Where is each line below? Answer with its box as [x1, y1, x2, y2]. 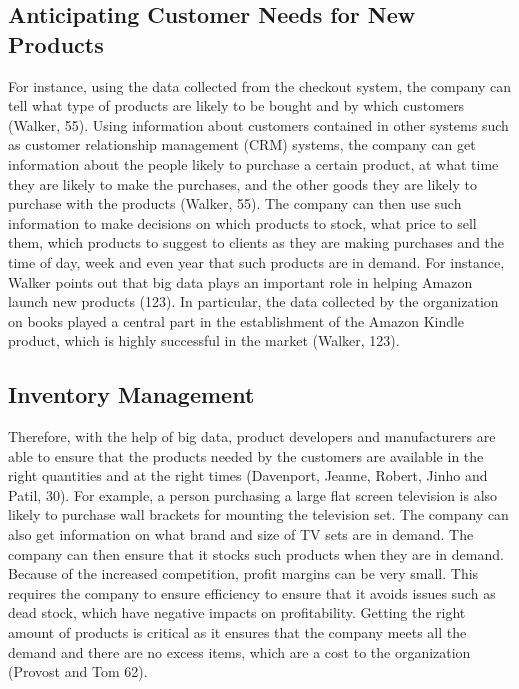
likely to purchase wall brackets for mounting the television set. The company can [8, 504, 509, 525]
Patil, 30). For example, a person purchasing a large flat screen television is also [8, 484, 498, 505]
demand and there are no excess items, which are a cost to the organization [8, 641, 471, 662]
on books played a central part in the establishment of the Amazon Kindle [8, 310, 465, 331]
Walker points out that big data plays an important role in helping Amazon [8, 271, 473, 292]
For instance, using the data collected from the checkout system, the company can [8, 75, 511, 96]
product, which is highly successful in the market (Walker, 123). [8, 330, 400, 351]
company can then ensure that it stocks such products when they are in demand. [8, 543, 504, 564]
